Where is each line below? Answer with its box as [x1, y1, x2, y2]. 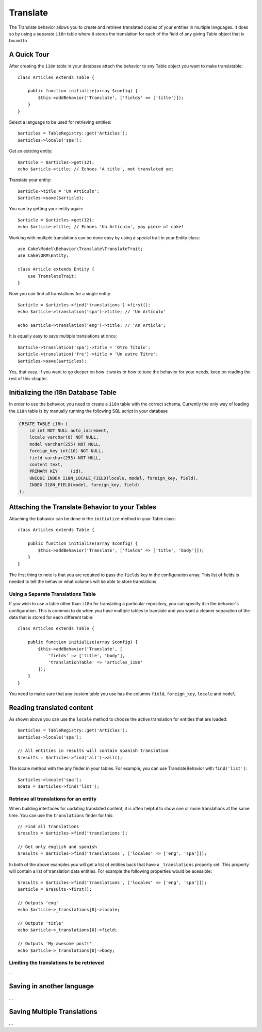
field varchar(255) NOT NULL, [29, 455, 101, 461]
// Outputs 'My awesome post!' [17, 941, 92, 947]
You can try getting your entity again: [9, 206, 83, 212]
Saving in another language [9, 982, 94, 990]
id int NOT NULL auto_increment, [29, 428, 109, 433]
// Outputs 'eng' [17, 900, 59, 905]
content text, [29, 462, 63, 467]
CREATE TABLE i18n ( [19, 421, 68, 427]
